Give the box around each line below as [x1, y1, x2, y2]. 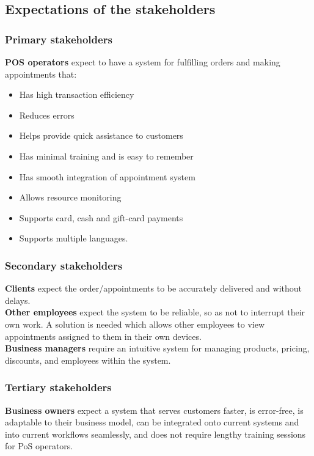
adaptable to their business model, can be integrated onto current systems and [5, 416, 299, 428]
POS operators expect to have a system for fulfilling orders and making [5, 56, 280, 68]
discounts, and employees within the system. [5, 353, 171, 366]
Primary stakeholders [5, 31, 112, 46]
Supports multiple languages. [19, 232, 128, 245]
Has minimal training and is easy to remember [19, 149, 194, 162]
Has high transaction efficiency [19, 88, 134, 101]
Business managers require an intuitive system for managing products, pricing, [5, 342, 310, 355]
